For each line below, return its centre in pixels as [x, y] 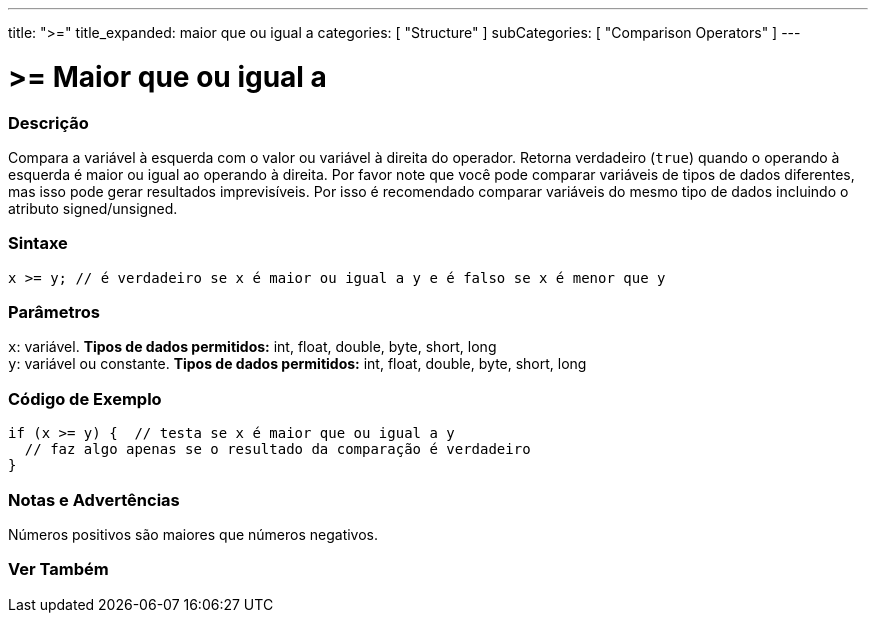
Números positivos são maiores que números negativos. [193, 534]
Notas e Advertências [94, 499]
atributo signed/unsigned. [93, 208]
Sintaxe [38, 243]
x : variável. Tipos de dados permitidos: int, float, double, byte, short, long [252, 347]
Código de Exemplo [85, 398]
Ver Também [58, 569]
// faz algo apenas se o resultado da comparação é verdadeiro [277, 449]
